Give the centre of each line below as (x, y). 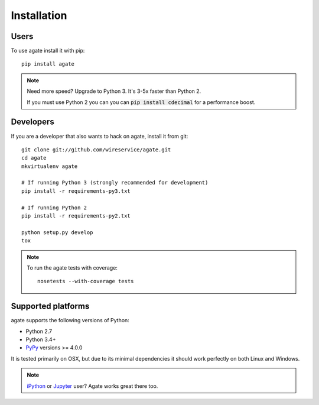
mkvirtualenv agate (50, 166)
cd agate (34, 158)
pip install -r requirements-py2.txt (76, 216)
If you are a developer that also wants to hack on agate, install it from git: (100, 136)
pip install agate (48, 64)
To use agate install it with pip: (48, 51)
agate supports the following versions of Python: (70, 320)
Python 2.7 (39, 331)
